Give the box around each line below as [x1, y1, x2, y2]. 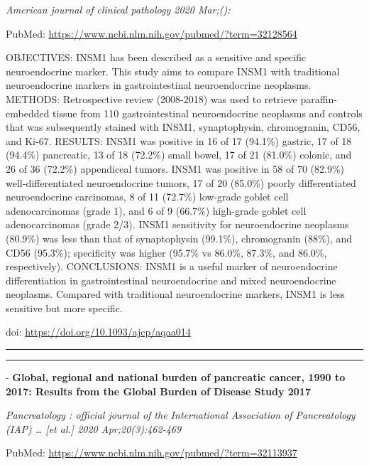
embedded [6, 105, 50, 120]
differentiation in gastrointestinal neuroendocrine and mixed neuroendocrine [6, 272, 336, 287]
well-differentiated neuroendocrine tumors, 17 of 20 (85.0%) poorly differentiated [6, 175, 356, 190]
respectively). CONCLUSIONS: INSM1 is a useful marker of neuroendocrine [6, 259, 338, 274]
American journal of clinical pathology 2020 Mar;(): [6, 2, 231, 16]
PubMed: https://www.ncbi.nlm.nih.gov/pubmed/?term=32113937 [6, 445, 297, 460]
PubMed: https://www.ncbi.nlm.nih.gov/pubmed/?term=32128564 [6, 26, 297, 41]
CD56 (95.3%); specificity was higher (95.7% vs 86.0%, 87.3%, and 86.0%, [6, 245, 327, 260]
